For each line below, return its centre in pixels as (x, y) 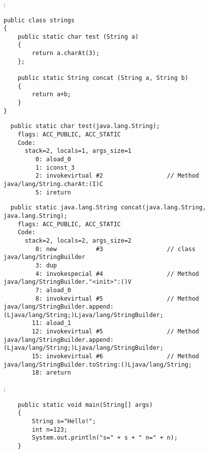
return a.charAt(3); (66, 53)
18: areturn (52, 373)
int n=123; (50, 429)
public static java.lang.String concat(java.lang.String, (108, 208)
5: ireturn (53, 192)
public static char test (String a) (78, 36)
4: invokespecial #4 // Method (117, 274)
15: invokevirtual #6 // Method (115, 356)
